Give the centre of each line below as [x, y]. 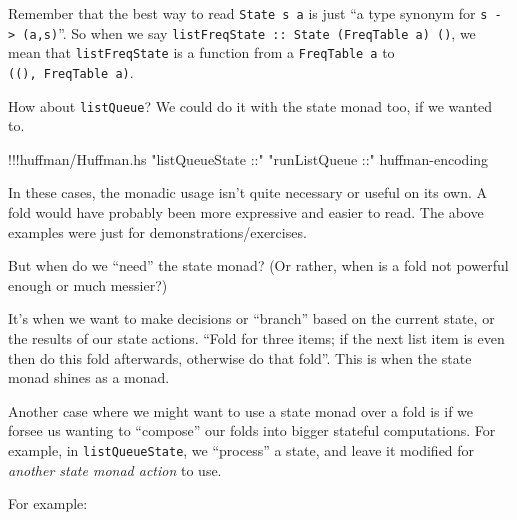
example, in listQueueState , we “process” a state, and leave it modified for [241, 450]
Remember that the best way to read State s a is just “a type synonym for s [248, 13]
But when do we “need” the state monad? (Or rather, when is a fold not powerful [258, 265]
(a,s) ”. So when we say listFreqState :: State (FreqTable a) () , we [249, 32]
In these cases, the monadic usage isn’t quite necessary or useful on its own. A [248, 192]
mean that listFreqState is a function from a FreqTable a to [201, 52]
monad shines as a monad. [89, 377]
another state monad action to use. [115, 469]
